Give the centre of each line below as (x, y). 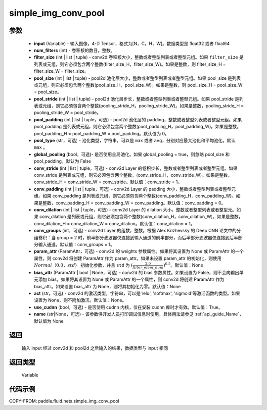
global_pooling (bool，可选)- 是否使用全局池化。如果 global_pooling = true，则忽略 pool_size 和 (132, 154)
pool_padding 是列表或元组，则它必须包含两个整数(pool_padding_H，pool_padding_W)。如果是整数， (138, 127)
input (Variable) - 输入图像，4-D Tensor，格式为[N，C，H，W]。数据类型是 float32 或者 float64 (132, 43)
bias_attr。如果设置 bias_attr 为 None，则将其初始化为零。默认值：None (107, 286)
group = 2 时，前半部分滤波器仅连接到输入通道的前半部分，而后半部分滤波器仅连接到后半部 (150, 237)
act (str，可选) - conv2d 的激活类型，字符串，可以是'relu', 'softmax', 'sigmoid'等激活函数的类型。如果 (137, 293)
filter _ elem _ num (148, 267)
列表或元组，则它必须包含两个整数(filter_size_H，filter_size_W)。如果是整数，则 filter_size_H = (130, 64)
